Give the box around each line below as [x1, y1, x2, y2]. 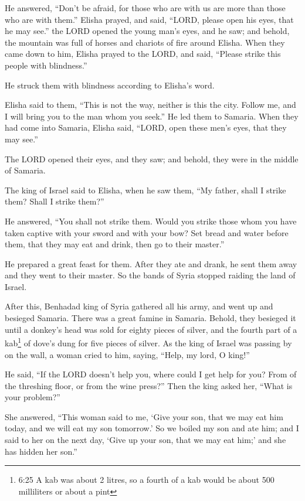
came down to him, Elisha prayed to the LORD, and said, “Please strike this [5, 47, 281, 60]
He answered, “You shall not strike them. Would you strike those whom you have [5, 214, 297, 227]
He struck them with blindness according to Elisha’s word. [5, 79, 215, 91]
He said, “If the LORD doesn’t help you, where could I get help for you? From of [5, 368, 297, 380]
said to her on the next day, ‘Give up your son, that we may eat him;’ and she [5, 434, 286, 446]
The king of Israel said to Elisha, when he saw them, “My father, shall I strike [5, 183, 286, 196]
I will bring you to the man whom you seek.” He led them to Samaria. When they [5, 110, 299, 122]
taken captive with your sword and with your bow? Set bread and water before [5, 226, 289, 238]
